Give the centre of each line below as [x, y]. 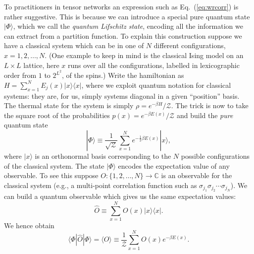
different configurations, [190, 45]
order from [20, 75]
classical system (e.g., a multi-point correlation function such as [101, 185]
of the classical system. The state [54, 165]
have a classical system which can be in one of [74, 45]
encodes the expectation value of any [174, 165]
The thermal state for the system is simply [69, 105]
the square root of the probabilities [57, 115]
